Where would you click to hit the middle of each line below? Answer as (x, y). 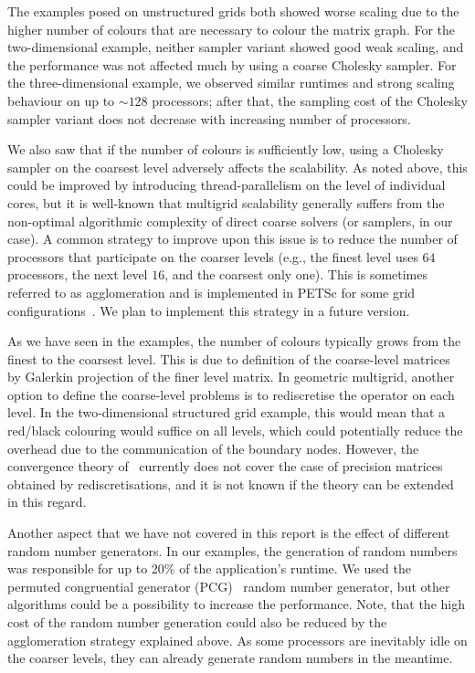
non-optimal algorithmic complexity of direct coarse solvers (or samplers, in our (230, 221)
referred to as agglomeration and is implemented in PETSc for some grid (211, 292)
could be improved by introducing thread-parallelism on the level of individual (227, 185)
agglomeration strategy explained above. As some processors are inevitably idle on (237, 640)
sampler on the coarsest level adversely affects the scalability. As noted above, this (237, 167)
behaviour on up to (61, 100)
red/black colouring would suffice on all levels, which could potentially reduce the (235, 431)
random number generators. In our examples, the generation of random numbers (232, 550)
